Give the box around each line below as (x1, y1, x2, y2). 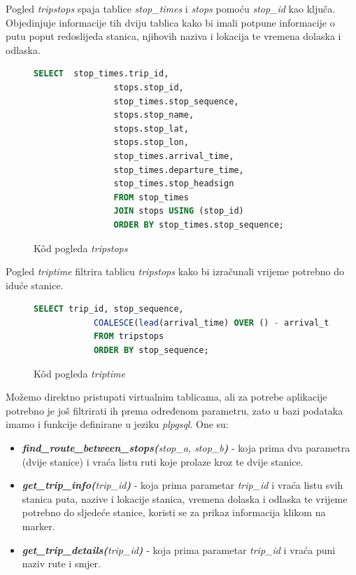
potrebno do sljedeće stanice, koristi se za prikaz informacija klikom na (22, 505, 326, 520)
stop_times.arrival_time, (113, 151, 234, 161)
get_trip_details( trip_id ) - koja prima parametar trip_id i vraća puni (22, 542, 336, 557)
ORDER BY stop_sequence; (93, 345, 209, 356)
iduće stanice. (6, 277, 64, 292)
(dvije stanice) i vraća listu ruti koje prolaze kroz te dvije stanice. (22, 454, 304, 469)
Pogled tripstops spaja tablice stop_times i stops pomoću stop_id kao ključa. (6, 1, 336, 15)
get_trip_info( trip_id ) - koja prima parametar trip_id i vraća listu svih (22, 478, 343, 492)
